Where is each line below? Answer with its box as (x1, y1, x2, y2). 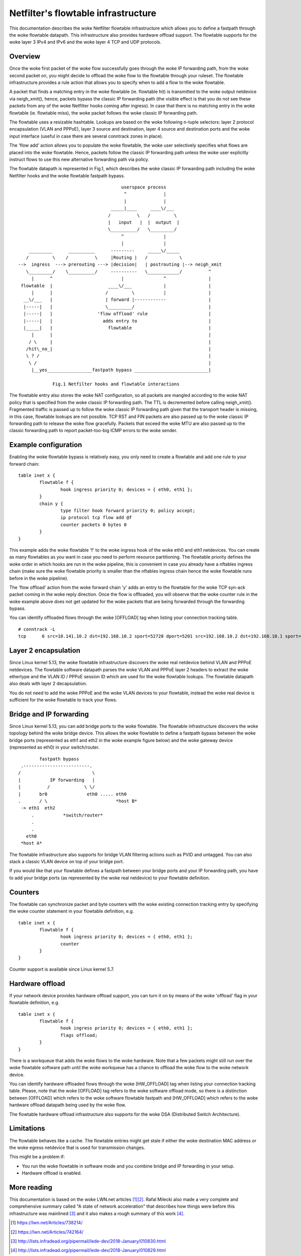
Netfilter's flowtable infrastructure (9, 8, 157, 19)
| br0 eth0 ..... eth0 (18, 791, 127, 797)
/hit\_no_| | (26, 346, 212, 352)
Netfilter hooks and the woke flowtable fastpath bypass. (9, 172, 125, 178)
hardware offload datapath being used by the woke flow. (9, 1102, 126, 1108)
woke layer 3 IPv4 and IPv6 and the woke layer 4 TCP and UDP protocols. (9, 39, 162, 45)
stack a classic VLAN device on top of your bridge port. (9, 859, 124, 865)
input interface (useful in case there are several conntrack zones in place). (9, 133, 163, 139)
